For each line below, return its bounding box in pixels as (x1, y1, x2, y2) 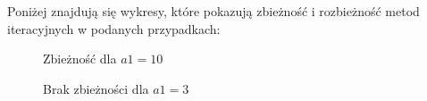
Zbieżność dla (43, 49, 117, 68)
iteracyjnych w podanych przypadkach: (7, 19, 221, 38)
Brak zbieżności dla (43, 79, 149, 97)
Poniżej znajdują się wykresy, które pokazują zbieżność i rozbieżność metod (7, 2, 420, 20)
